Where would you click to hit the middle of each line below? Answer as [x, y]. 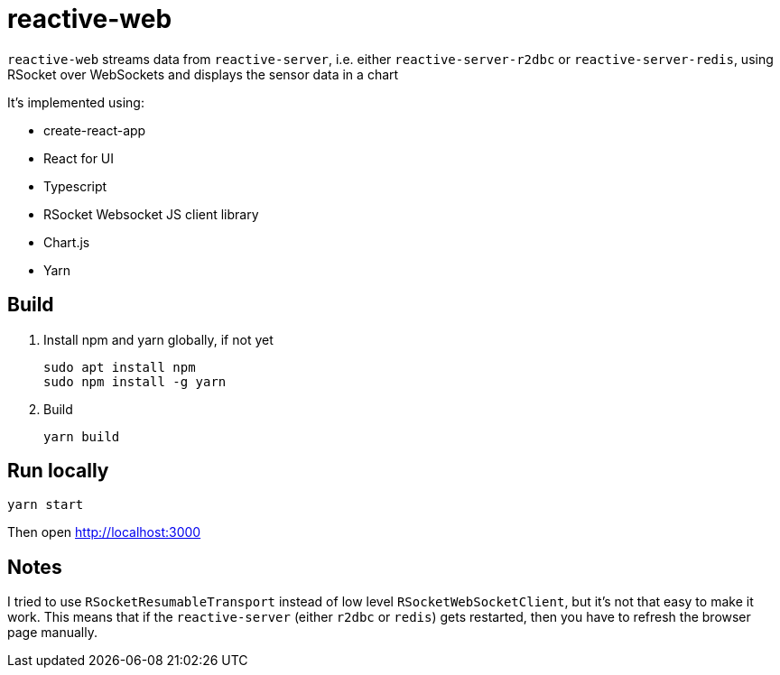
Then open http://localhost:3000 [104, 532]
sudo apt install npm [120, 367]
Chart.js [67, 242]
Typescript [75, 186]
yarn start [46, 505]
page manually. [52, 633]
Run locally [58, 471]
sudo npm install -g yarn [135, 381]
